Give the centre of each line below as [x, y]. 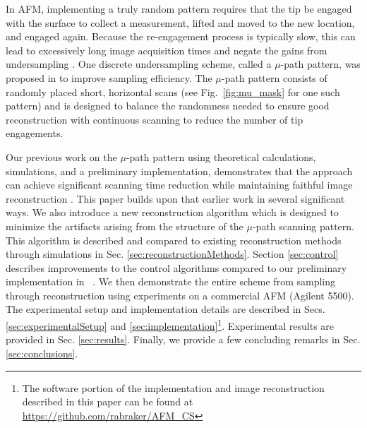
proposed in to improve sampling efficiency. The [109, 77]
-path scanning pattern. [303, 226]
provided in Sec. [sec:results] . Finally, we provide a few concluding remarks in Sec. [183, 339]
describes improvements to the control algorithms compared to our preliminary [176, 267]
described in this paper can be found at [108, 402]
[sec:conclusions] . [42, 353]
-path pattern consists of [274, 77]
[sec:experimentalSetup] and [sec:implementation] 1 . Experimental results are [170, 325]
